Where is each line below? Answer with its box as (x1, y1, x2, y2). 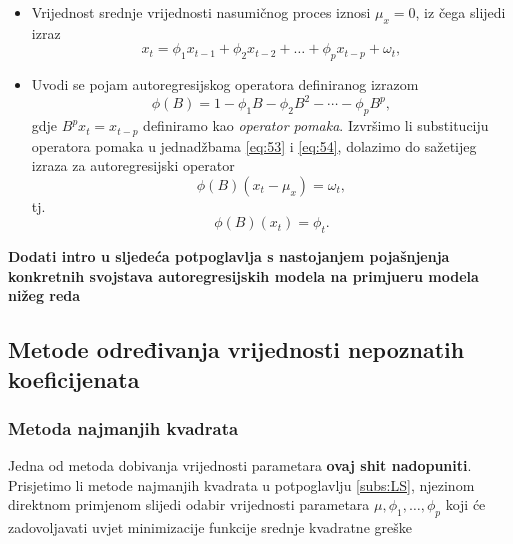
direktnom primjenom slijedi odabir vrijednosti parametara (8, 494, 370, 515)
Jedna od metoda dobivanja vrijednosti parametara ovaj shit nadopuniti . (8, 455, 472, 476)
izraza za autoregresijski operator (31, 155, 235, 176)
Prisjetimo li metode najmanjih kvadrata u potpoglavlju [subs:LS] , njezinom (8, 474, 475, 495)
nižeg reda (8, 285, 81, 306)
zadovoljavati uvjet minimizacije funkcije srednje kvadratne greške (8, 517, 412, 538)
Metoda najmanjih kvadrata (8, 415, 239, 440)
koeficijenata (8, 363, 140, 394)
